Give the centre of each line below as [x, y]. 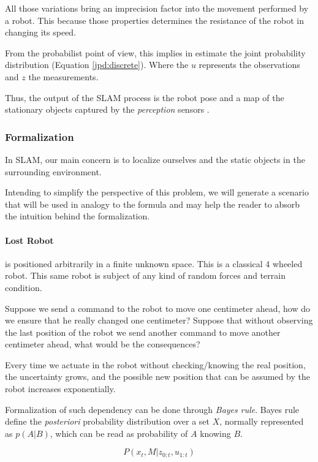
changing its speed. [41, 32]
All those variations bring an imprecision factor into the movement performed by [157, 8]
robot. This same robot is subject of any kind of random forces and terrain [145, 275]
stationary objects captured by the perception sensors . [107, 109]
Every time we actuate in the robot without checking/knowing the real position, [155, 364]
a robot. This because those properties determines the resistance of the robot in [155, 20]
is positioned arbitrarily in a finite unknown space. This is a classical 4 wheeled [154, 263]
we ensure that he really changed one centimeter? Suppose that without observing [159, 320]
